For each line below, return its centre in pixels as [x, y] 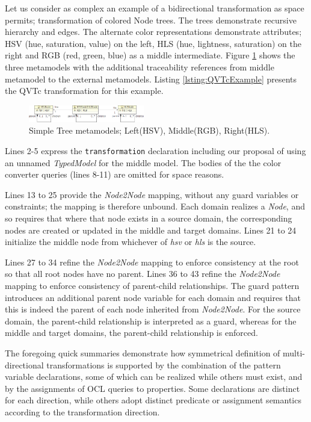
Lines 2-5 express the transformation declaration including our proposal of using [155, 150]
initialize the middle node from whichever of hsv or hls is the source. [131, 242]
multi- [294, 352]
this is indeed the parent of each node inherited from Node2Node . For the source [153, 309]
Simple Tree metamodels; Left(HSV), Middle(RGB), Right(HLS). [149, 130]
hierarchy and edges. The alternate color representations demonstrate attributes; [153, 32]
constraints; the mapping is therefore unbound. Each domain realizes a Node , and [155, 206]
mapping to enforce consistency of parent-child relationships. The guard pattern [152, 285]
